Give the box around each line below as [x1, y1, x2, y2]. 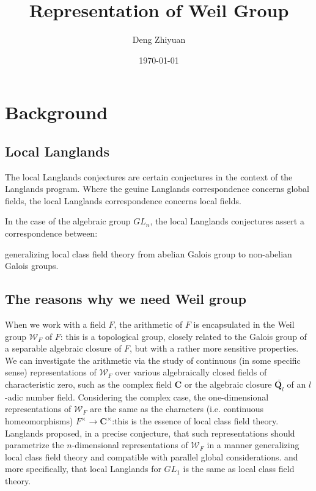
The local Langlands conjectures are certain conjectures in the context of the [5, 170, 293, 183]
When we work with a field [5, 318, 106, 331]
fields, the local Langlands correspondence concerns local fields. [5, 194, 241, 207]
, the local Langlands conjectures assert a [150, 215, 304, 227]
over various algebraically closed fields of [115, 366, 267, 378]
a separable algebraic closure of [5, 342, 122, 355]
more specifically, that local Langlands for [5, 462, 161, 475]
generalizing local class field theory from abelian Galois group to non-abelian [5, 247, 292, 260]
